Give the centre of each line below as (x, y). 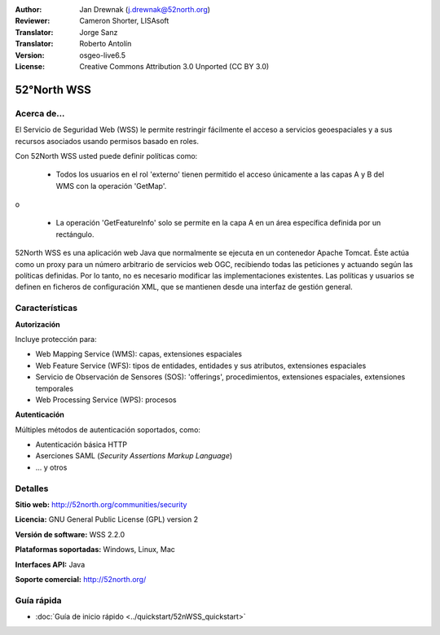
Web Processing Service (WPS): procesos (106, 400)
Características (46, 308)
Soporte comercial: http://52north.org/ (81, 579)
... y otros (51, 467)
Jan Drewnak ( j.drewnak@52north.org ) (145, 9)
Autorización (37, 324)
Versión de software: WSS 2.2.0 (70, 534)
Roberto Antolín (106, 44)
